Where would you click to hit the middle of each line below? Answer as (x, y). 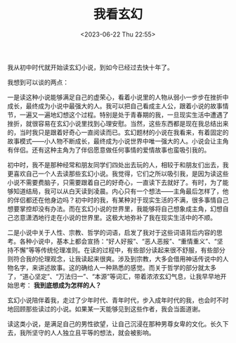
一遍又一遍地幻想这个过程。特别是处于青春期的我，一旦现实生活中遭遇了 (124, 115)
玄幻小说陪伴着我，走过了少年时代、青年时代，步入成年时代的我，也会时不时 (118, 300)
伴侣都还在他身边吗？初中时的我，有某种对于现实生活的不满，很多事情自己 (121, 200)
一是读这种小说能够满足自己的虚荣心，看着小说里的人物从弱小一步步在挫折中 (118, 97)
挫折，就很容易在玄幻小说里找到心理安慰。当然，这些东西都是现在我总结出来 (118, 123)
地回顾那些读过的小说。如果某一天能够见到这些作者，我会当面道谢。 (106, 309)
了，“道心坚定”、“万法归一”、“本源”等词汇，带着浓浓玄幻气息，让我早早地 (114, 276)
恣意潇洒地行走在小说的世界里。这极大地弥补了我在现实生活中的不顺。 (114, 217)
